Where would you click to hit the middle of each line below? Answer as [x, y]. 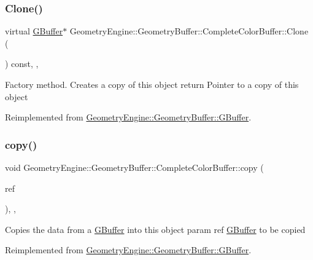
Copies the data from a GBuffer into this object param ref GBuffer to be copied [155, 229]
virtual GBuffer [34, 31]
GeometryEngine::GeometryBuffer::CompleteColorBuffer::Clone [189, 31]
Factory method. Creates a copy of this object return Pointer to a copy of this [152, 84]
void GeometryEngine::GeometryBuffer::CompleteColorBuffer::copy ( [134, 167]
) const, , [22, 64]
